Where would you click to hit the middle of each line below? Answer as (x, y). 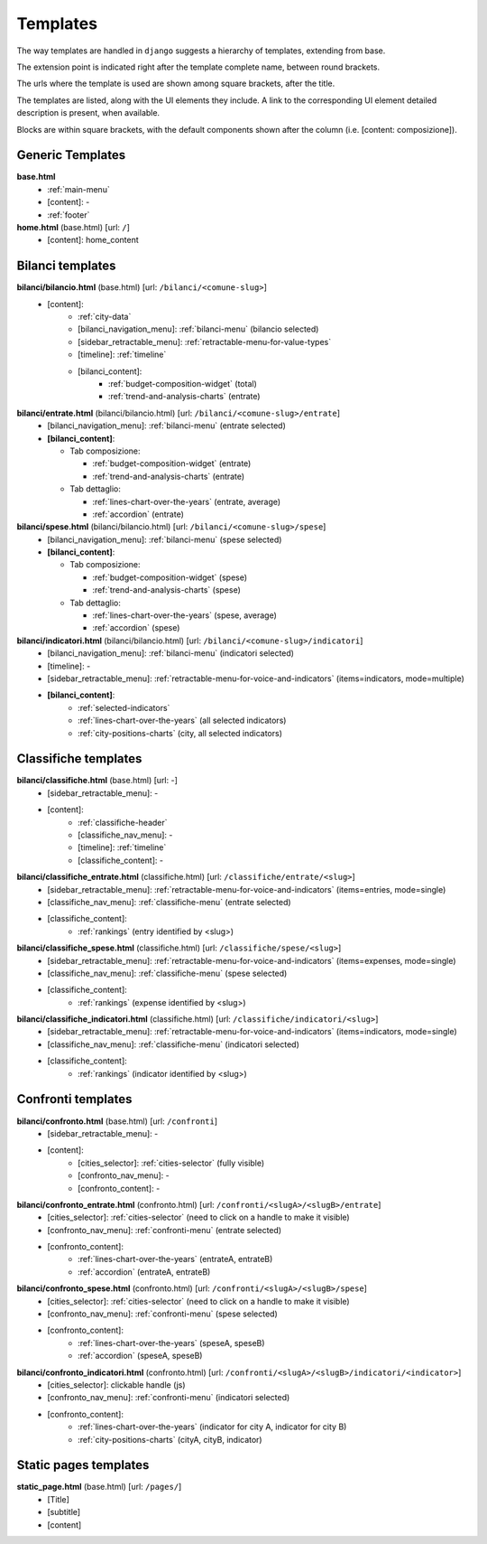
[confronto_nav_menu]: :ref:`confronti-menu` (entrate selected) (165, 1230)
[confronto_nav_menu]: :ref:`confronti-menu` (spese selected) (163, 1314)
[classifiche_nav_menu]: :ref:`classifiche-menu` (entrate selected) (170, 902)
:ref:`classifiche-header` (123, 822)
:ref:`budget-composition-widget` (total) (183, 384)
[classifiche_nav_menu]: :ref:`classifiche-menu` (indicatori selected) (173, 1044)
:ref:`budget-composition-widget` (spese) (170, 577)
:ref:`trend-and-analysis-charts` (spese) (166, 590)
